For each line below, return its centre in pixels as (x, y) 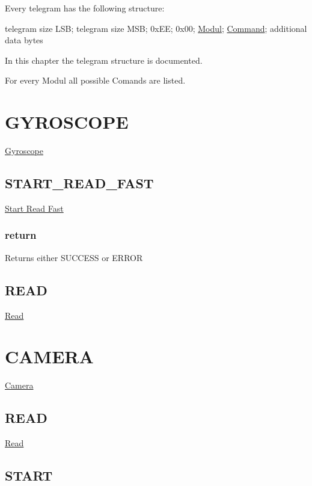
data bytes (24, 40)
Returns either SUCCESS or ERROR (74, 257)
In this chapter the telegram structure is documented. (104, 60)
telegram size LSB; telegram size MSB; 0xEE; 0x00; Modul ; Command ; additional (156, 28)
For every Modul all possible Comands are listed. (95, 80)
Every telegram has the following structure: (85, 8)
